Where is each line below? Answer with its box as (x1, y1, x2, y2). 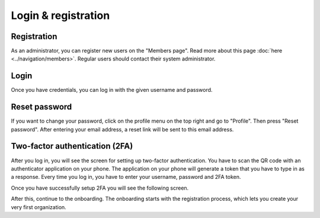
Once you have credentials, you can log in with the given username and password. (11, 86, 213, 94)
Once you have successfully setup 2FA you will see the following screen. (11, 184, 189, 191)
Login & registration (11, 9, 110, 22)
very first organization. (11, 203, 66, 210)
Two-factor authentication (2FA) (11, 141, 133, 151)
